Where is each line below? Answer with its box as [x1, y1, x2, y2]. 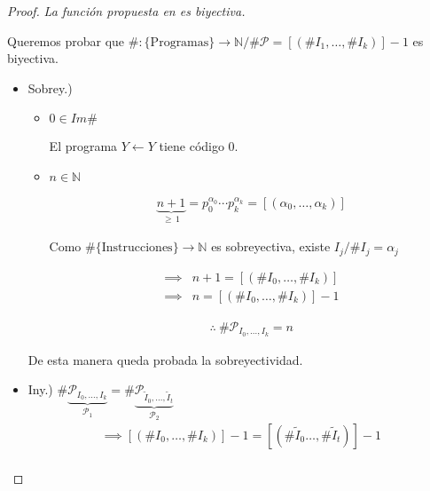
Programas [150, 36, 209, 49]
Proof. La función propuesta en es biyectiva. [7, 2, 246, 20]
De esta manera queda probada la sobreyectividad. [27, 350, 303, 368]
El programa [49, 137, 118, 155]
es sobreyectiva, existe [211, 237, 331, 256]
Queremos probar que [7, 31, 125, 50]
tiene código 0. [159, 137, 238, 155]
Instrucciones [101, 242, 173, 255]
